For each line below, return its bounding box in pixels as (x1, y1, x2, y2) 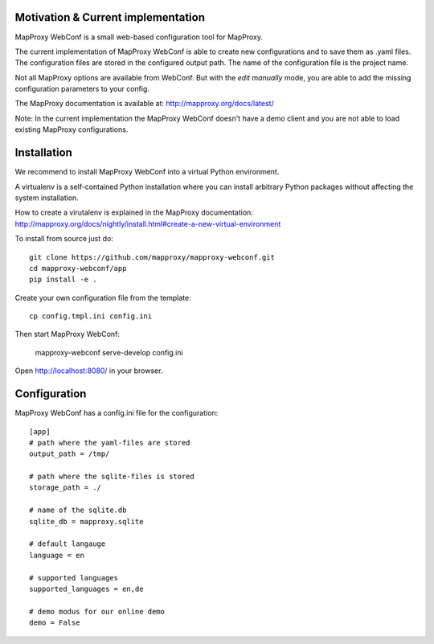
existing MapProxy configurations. (14, 125, 129, 134)
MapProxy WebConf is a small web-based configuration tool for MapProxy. (14, 32, 263, 42)
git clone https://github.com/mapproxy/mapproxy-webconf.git (29, 252, 275, 261)
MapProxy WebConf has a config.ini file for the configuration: (14, 408, 219, 418)
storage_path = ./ (29, 483, 102, 492)
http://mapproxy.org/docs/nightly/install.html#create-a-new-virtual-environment (14, 219, 281, 228)
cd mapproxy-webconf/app (29, 264, 127, 273)
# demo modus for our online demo (29, 607, 165, 616)
